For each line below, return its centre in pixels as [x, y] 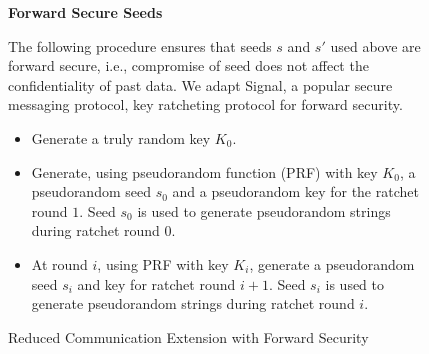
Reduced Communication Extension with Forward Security [188, 336]
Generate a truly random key [121, 137]
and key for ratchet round [156, 283]
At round [59, 263]
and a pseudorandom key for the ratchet [295, 191]
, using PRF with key [163, 263]
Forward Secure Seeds [85, 12]
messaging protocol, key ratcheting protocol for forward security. [205, 104]
